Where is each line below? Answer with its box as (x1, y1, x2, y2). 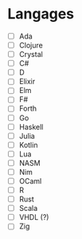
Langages (7, 5, 75, 23)
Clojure (18, 41, 43, 50)
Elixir (18, 77, 36, 87)
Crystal (18, 50, 43, 59)
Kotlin (18, 140, 38, 149)
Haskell (18, 122, 44, 132)
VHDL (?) (18, 213, 49, 222)
